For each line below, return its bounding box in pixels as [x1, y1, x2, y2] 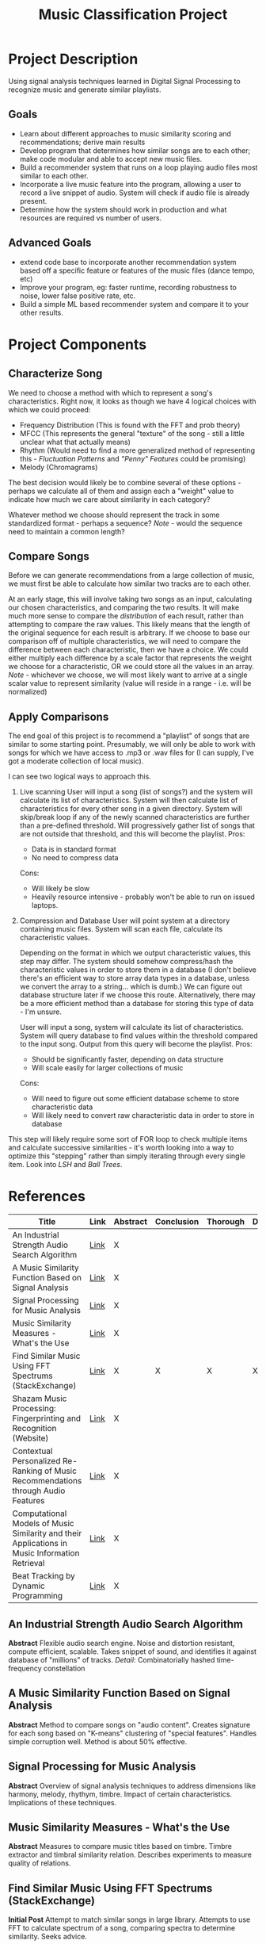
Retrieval [12, 1558, 45, 1569]
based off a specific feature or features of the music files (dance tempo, [19, 266, 256, 275]
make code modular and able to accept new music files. [19, 154, 203, 163]
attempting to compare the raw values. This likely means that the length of [8, 620, 251, 630]
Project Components [8, 335, 147, 354]
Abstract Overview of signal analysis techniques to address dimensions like [8, 1781, 256, 1790]
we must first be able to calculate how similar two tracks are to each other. [8, 579, 252, 588]
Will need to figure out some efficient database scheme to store [31, 1094, 240, 1104]
